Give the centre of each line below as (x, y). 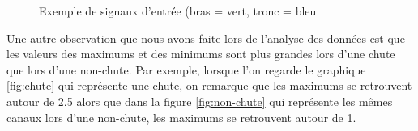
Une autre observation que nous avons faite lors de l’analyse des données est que (206, 38)
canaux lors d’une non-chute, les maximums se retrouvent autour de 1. (181, 117)
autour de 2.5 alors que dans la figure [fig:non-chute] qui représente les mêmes (200, 101)
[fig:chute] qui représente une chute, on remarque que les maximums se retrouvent (209, 85)
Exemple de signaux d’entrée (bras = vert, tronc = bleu (178, 11)
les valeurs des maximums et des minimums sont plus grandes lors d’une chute (201, 54)
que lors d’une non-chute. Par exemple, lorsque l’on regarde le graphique (186, 69)
